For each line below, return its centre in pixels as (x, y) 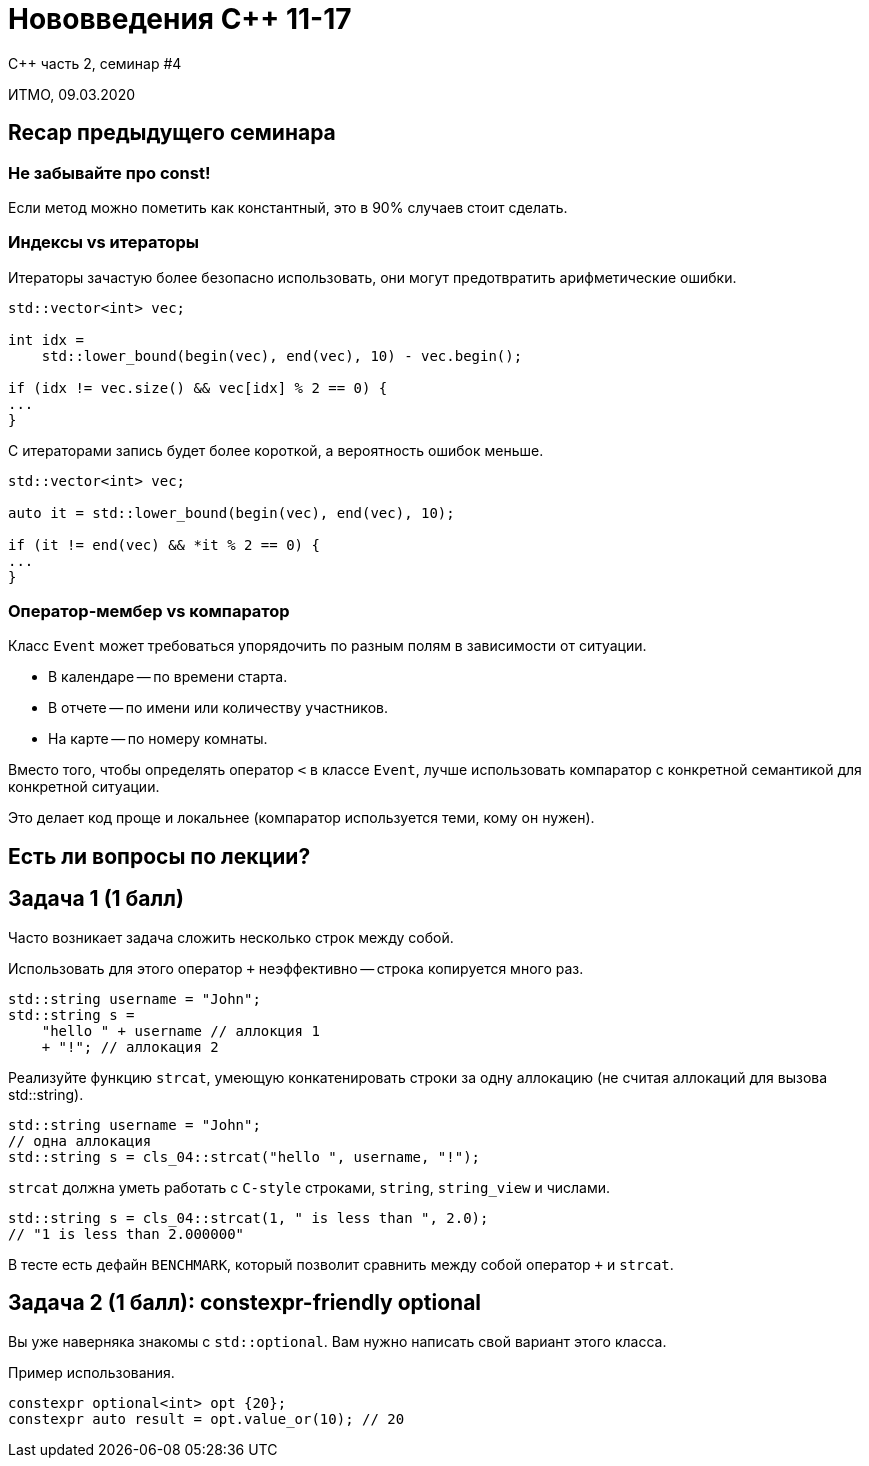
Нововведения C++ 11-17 (180, 19)
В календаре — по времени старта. (168, 677)
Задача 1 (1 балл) (96, 899)
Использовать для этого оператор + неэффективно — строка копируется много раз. (296, 968)
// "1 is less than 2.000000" (126, 1233)
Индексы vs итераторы (103, 242)
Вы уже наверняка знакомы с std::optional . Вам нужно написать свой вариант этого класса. (337, 1341)
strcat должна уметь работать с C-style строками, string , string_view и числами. (309, 1187)
